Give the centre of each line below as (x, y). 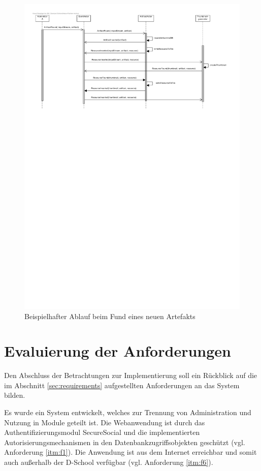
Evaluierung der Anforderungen (118, 351)
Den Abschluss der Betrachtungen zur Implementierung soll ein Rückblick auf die (131, 375)
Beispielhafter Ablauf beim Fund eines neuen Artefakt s (110, 316)
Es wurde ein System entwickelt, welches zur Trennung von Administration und (128, 412)
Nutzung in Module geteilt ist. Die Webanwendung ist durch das (105, 422)
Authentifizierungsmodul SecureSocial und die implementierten (102, 432)
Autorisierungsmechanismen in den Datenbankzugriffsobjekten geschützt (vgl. (125, 442)
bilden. (15, 395)
